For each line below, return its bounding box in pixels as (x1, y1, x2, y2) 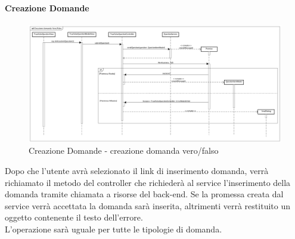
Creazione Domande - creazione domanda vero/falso (29, 144, 219, 157)
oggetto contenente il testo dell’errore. (5, 211, 143, 224)
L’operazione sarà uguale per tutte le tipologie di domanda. (5, 223, 222, 235)
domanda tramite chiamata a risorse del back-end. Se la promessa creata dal (5, 188, 284, 200)
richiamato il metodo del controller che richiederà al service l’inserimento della (5, 176, 291, 188)
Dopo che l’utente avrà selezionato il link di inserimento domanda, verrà (5, 164, 269, 177)
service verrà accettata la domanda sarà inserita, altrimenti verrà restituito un (5, 199, 290, 212)
